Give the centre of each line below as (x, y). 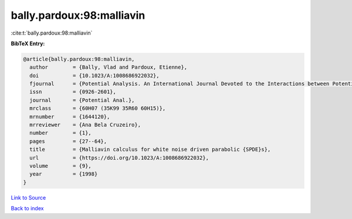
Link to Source (28, 197)
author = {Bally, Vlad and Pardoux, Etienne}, (109, 67)
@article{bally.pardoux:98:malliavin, (79, 59)
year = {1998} (64, 174)
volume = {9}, (61, 166)
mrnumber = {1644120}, (70, 117)
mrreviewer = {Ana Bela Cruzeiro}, (85, 125)
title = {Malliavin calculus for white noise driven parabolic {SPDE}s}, (150, 149)
